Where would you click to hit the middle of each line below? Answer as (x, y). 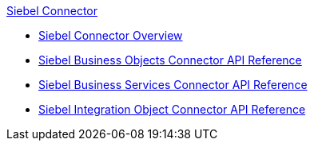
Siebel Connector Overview (111, 35)
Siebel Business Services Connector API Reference (173, 85)
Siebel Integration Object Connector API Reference (172, 109)
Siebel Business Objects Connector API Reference (170, 60)
